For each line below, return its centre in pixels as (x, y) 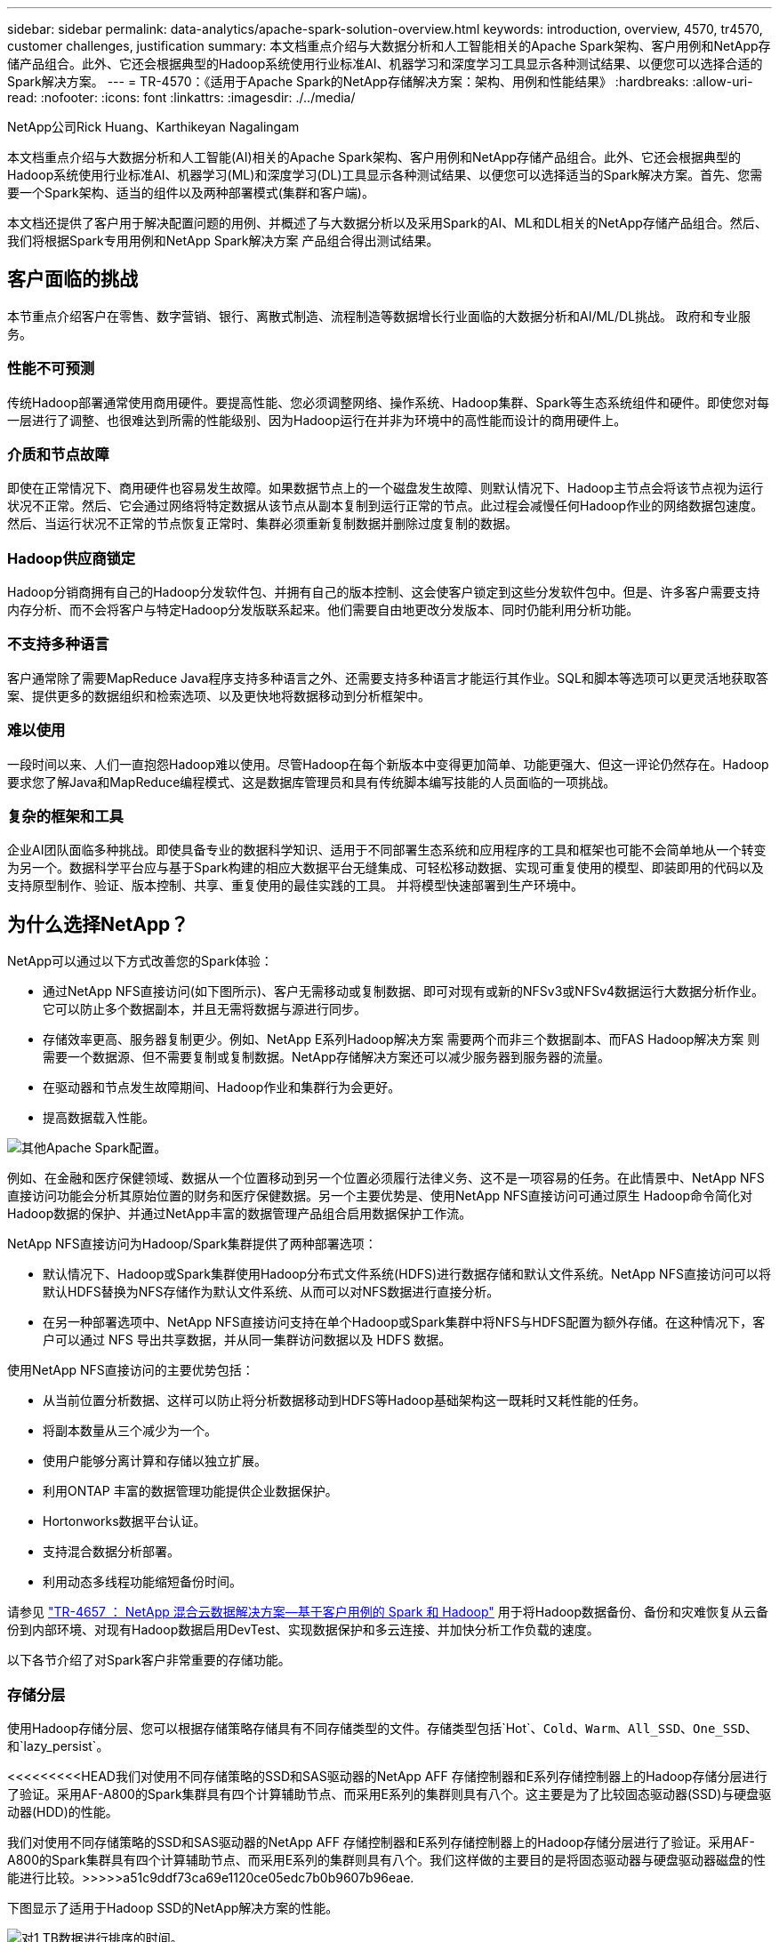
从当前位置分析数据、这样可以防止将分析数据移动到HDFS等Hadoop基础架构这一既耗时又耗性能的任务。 (344, 1400)
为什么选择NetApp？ (98, 924)
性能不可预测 (51, 369)
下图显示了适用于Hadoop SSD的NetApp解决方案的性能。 (173, 1907)
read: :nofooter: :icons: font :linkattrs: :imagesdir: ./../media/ (181, 97)
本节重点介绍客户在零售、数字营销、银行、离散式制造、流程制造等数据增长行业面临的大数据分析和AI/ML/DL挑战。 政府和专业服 (379, 316)
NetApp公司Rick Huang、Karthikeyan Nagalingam (153, 127)
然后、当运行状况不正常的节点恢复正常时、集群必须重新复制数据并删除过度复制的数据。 (262, 524)
